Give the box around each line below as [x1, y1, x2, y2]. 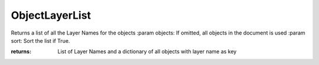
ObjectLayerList [11, 9, 92, 22]
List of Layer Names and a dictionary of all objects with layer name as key [57, 48, 237, 55]
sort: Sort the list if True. [11, 37, 70, 44]
